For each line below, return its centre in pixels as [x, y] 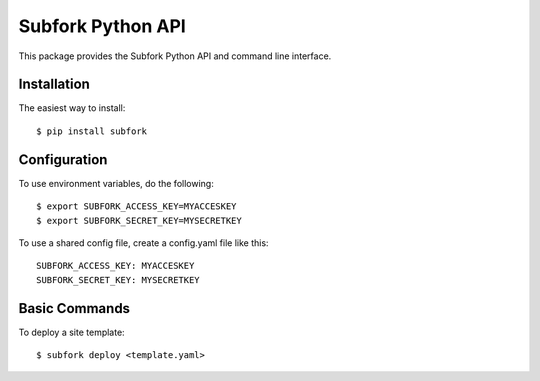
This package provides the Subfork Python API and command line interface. [175, 56]
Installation [54, 84]
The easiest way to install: [72, 108]
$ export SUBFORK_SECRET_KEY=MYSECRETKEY [139, 220]
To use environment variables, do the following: [116, 183]
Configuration [63, 159]
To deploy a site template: [71, 332]
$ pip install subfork [92, 131]
